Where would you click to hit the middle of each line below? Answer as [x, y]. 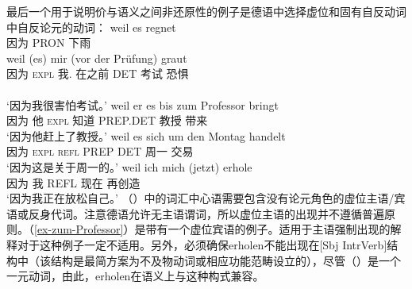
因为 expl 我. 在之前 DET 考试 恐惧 [98, 73]
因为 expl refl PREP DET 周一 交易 [100, 151]
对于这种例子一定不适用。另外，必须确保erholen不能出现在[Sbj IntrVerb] [202, 244]
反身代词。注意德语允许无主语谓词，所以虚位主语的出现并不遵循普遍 [206, 213]
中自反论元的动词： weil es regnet [91, 27]
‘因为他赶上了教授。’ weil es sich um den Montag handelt [146, 135]
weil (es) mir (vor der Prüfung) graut [97, 58]
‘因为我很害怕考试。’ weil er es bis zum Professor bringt [142, 104]
